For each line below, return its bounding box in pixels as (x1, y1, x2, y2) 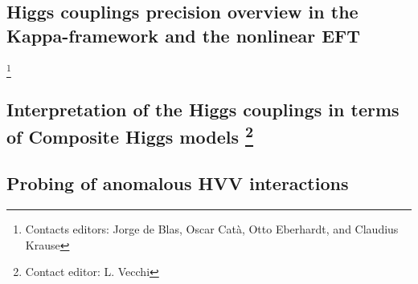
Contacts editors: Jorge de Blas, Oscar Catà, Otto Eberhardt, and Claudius (25, 221, 399, 237)
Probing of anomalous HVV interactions (6, 171, 349, 196)
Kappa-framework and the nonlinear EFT (6, 22, 361, 47)
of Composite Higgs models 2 (6, 120, 254, 148)
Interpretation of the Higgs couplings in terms (6, 97, 400, 122)
